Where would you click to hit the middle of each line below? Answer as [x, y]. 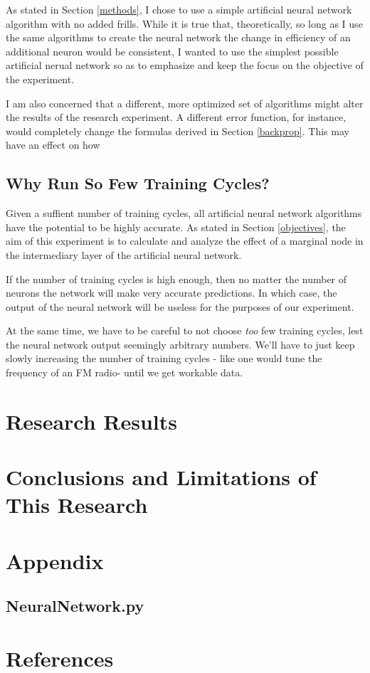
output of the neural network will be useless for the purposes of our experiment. [180, 306]
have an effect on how [53, 145]
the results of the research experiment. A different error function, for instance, [176, 117]
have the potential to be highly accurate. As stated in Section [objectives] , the [176, 227]
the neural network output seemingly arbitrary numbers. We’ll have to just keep [180, 344]
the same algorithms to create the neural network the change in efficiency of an [178, 37]
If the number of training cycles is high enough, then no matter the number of [176, 279]
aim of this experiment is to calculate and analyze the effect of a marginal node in [185, 241]
